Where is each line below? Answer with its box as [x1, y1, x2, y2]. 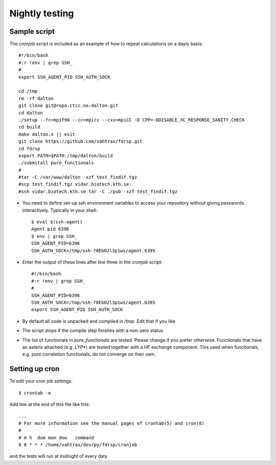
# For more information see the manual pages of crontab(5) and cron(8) [18, 420, 204, 426]
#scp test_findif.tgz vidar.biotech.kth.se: [18, 182, 132, 187]
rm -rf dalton [18, 95, 54, 101]
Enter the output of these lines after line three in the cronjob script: [22, 259, 163, 265]
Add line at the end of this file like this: [9, 401, 90, 407]
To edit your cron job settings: [9, 378, 73, 384]
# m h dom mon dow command [18, 435, 95, 440]
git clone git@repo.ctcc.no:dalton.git [18, 103, 119, 108]
